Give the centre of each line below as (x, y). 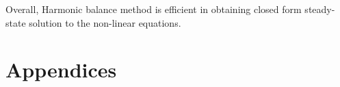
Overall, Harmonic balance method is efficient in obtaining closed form (154, 9)
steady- (320, 9)
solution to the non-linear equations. (105, 22)
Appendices (61, 70)
